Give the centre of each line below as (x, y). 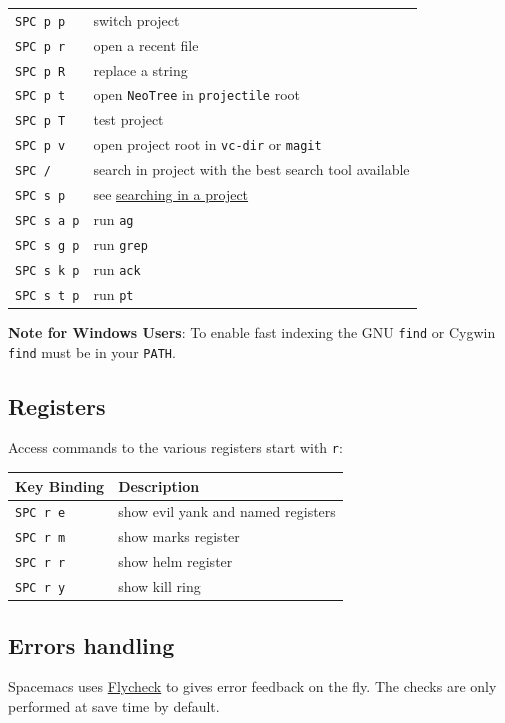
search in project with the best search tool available (251, 169)
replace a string (140, 69)
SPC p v (40, 146)
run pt (113, 293)
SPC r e (40, 513)
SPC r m (40, 538)
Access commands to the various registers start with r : (175, 447)
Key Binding (60, 485)
